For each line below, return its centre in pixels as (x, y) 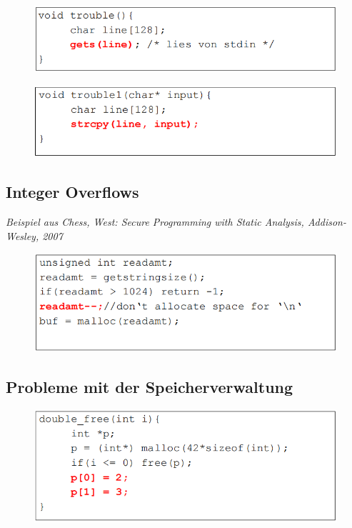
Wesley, (22, 235)
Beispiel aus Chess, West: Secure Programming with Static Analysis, (155, 222)
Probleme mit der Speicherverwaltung (150, 387)
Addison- (327, 222)
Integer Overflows (72, 192)
